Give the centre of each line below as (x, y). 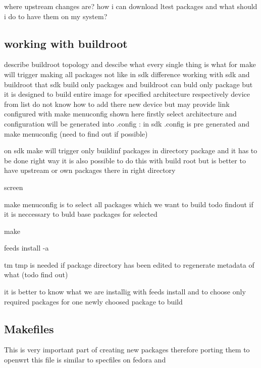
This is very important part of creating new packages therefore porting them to (127, 350)
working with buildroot (66, 43)
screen (14, 187)
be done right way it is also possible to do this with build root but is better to (125, 160)
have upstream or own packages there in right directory (90, 170)
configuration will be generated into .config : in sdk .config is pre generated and (127, 123)
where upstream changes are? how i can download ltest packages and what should (131, 6)
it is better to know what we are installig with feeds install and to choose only (125, 292)
